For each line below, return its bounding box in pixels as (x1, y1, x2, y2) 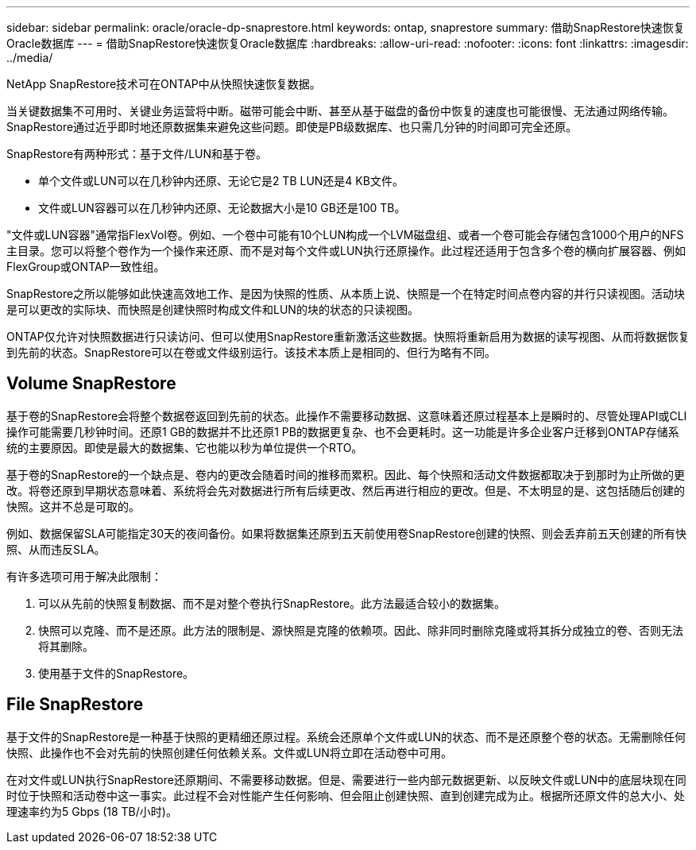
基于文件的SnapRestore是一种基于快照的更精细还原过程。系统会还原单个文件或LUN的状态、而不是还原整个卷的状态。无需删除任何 (6, 729, 686, 744)
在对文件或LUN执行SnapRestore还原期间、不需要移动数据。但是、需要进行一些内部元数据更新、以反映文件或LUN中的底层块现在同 (6, 772, 686, 786)
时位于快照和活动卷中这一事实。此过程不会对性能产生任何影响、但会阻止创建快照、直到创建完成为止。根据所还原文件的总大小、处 (6, 788, 685, 802)
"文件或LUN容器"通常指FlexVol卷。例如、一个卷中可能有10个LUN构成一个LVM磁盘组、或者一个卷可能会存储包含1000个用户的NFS (6, 228, 684, 241)
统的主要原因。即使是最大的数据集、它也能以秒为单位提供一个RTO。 (6, 440, 363, 454)
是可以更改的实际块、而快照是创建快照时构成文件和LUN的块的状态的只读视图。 (6, 303, 419, 316)
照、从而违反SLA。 (6, 542, 106, 556)
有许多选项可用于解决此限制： (6, 569, 162, 583)
